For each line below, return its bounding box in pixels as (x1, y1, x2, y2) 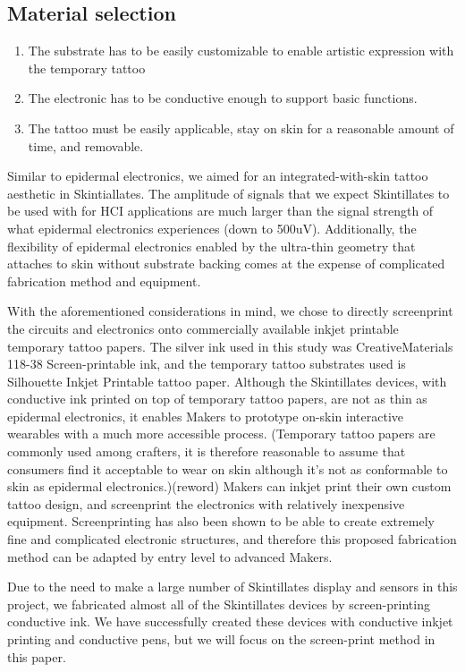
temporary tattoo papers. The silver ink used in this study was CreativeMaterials (7, 336, 453, 355)
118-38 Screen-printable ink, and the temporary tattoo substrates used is (7, 354, 406, 373)
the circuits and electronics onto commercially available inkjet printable (7, 319, 399, 337)
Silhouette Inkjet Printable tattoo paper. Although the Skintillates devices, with (7, 371, 447, 390)
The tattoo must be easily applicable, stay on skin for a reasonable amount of (28, 118, 454, 137)
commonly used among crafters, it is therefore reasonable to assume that (7, 442, 406, 461)
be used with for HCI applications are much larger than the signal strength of (7, 201, 434, 220)
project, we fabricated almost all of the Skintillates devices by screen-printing (7, 594, 430, 613)
